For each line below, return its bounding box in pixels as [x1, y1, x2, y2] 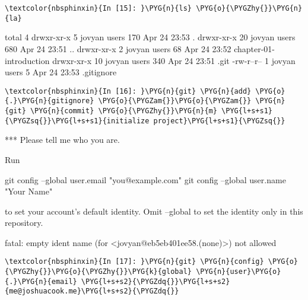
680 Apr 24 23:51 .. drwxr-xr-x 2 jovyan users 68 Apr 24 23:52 [5, 42, 231, 55]
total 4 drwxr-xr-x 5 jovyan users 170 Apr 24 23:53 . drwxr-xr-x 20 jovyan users [5, 31, 296, 43]
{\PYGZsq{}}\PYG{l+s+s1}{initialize [5, 116, 150, 125]
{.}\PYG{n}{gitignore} [5, 97, 94, 106]
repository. [5, 216, 43, 229]
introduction [5, 54, 50, 66]
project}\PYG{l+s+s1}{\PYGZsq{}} [153, 116, 285, 125]
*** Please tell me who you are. [5, 133, 120, 146]
